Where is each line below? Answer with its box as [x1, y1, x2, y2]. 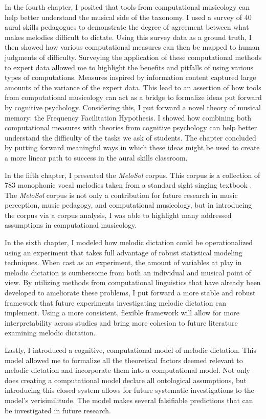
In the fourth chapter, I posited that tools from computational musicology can [5, 2, 250, 12]
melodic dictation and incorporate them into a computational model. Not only [5, 365, 251, 375]
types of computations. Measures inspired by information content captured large [5, 72, 256, 83]
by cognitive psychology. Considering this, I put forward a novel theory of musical [5, 102, 261, 112]
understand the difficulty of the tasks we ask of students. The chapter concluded [5, 132, 256, 143]
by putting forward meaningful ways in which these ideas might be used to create [5, 142, 260, 153]
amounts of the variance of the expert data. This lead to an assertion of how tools [5, 82, 261, 92]
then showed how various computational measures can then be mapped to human [5, 42, 260, 52]
